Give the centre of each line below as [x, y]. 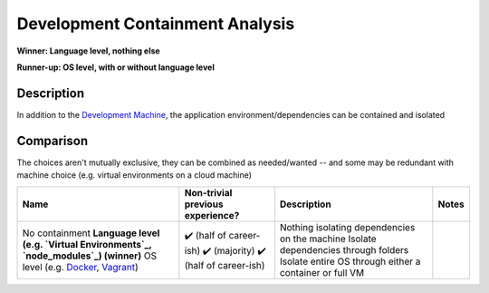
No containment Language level [91, 233]
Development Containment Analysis [156, 24]
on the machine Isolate [328, 239]
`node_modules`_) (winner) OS [90, 256]
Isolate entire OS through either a [350, 261]
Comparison [53, 141]
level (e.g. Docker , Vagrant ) [81, 267]
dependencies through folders [344, 249]
